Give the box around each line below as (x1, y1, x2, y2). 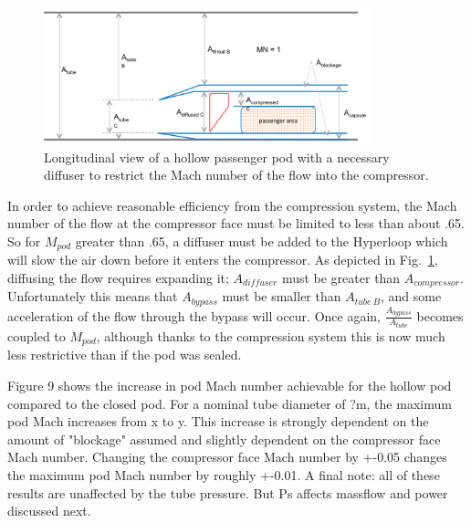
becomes (416, 306, 464, 325)
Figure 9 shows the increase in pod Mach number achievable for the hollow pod (7, 376, 452, 395)
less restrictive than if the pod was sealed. (7, 345, 242, 364)
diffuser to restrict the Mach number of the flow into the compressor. (44, 165, 429, 184)
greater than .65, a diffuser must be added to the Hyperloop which (75, 231, 448, 250)
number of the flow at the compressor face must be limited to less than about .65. (7, 214, 465, 233)
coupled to (7, 327, 66, 346)
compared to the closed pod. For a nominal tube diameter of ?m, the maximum (7, 393, 452, 413)
